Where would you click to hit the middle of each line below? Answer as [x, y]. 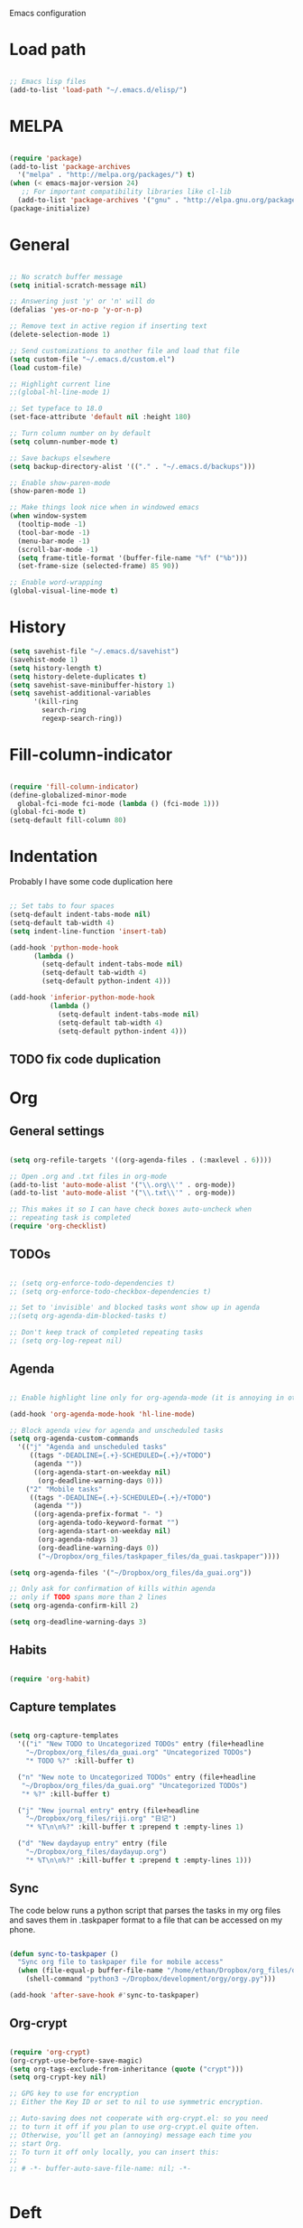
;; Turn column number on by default [80, 434]
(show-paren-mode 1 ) [48, 491]
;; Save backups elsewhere [60, 458]
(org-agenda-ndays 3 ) [78, 1540]
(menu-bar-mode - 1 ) [54, 541]
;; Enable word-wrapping [56, 583]
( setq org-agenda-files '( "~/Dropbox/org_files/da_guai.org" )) [131, 1573]
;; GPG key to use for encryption [74, 2094]
